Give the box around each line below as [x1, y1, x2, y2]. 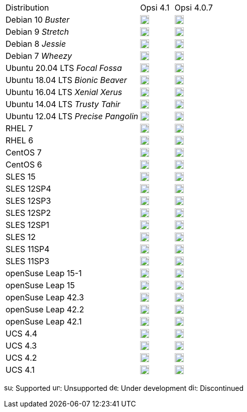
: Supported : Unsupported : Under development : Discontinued [12, 384, 244, 392]
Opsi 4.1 [140, 3, 170, 13]
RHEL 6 [6, 135, 34, 145]
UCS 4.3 [6, 341, 37, 351]
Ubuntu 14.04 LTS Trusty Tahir [6, 99, 120, 109]
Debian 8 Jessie [6, 39, 66, 49]
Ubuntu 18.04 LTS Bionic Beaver [6, 75, 127, 85]
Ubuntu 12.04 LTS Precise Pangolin [6, 111, 139, 121]
